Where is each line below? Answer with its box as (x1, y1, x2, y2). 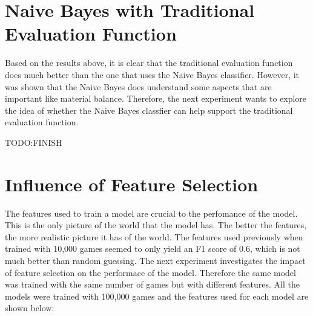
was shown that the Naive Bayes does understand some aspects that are (5, 80, 272, 93)
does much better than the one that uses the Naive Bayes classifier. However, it (5, 68, 300, 81)
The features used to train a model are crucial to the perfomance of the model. (5, 206, 298, 219)
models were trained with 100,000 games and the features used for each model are (5, 289, 309, 302)
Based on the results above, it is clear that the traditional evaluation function (5, 56, 293, 69)
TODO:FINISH (5, 136, 62, 148)
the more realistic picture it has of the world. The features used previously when (5, 230, 303, 243)
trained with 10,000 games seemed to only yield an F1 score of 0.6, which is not (5, 242, 300, 255)
